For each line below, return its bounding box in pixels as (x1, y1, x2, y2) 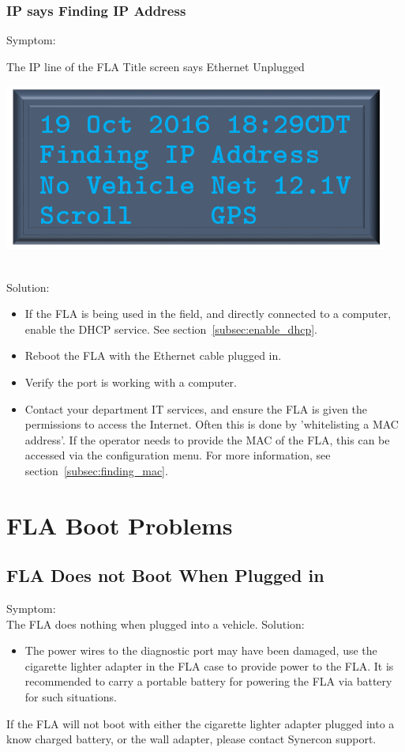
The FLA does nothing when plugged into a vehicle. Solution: (6, 615, 305, 632)
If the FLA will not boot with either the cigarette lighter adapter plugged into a (6, 715, 395, 731)
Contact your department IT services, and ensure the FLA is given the (24, 400, 368, 417)
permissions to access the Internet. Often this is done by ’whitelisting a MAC (24, 416, 399, 433)
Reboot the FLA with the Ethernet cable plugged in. (24, 347, 282, 364)
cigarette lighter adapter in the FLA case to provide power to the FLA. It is (24, 657, 394, 674)
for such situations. (24, 689, 117, 705)
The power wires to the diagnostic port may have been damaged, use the (24, 642, 377, 659)
